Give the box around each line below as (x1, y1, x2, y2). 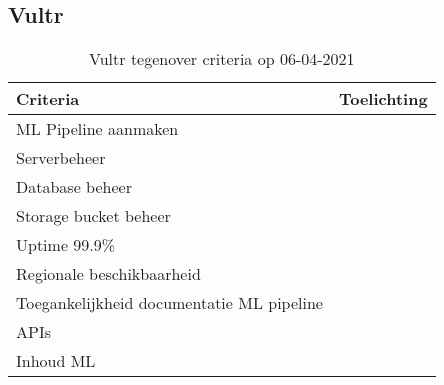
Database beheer (16, 175, 132, 199)
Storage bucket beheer (16, 204, 171, 228)
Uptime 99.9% (16, 233, 116, 257)
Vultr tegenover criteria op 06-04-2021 (89, 47, 355, 71)
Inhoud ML (16, 349, 96, 373)
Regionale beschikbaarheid (16, 262, 201, 286)
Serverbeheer (16, 146, 106, 170)
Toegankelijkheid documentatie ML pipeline (16, 291, 323, 315)
